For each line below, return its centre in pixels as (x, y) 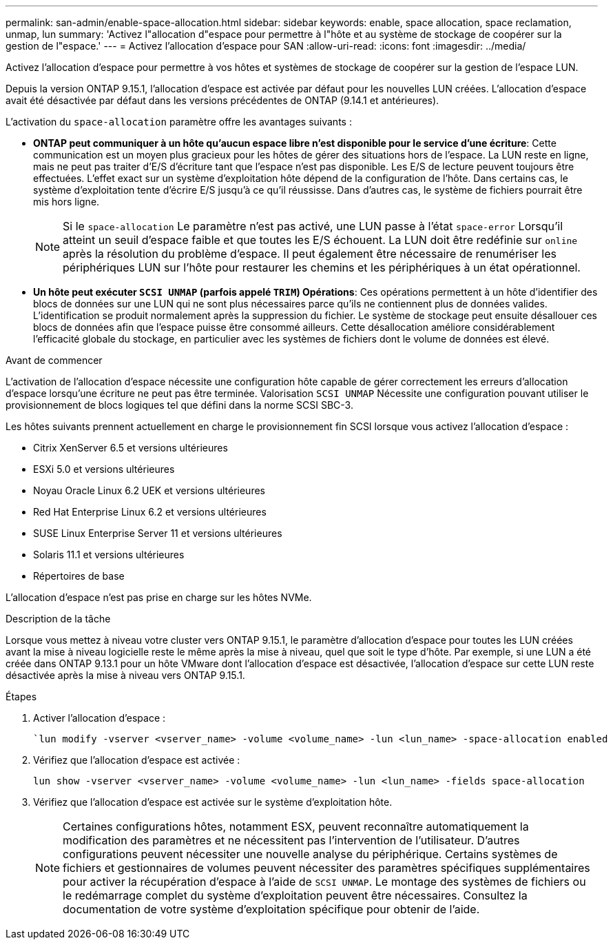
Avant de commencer (54, 360)
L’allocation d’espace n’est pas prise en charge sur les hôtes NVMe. (159, 597)
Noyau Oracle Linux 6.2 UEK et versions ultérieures (149, 490)
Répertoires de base (79, 576)
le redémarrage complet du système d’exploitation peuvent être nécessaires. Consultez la (295, 895)
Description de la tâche (58, 619)
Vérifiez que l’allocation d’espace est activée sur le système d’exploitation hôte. (213, 802)
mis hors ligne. (66, 202)
